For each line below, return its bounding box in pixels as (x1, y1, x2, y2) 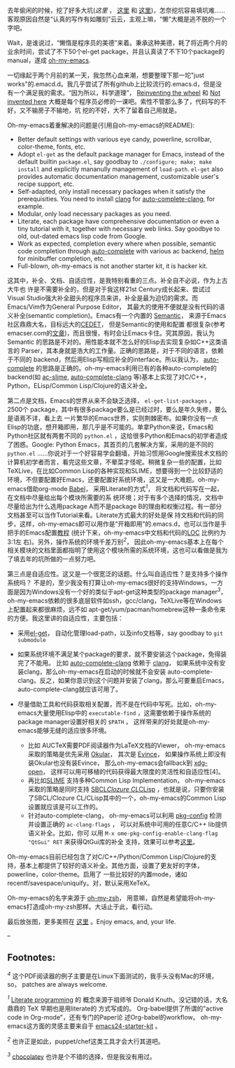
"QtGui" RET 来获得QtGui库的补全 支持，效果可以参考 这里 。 (27, 837, 199, 846)
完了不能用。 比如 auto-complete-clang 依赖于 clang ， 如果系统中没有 (17, 658, 220, 667)
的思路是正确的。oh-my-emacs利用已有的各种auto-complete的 (36, 364, 217, 372)
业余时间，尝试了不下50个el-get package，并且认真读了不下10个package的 (7, 48, 225, 55)
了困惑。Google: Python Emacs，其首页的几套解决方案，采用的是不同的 (7, 441, 214, 448)
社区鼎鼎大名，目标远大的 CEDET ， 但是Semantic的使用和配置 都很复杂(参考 (7, 320, 226, 328)
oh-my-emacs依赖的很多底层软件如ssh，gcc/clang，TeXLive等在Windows (7, 596, 222, 605)
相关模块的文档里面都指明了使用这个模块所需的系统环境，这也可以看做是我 (7, 546, 222, 554)
